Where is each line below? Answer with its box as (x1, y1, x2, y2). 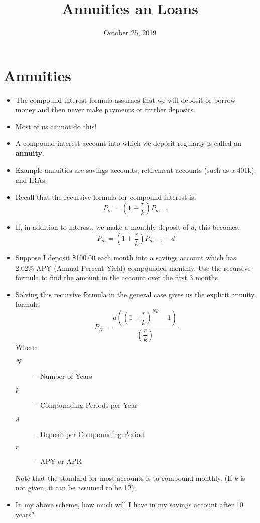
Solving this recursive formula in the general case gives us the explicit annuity (15, 289, 255, 299)
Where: (15, 341, 38, 352)
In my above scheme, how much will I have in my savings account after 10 (15, 499, 243, 509)
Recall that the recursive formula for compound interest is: (15, 191, 196, 202)
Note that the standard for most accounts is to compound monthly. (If (15, 472, 232, 483)
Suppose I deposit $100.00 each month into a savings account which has (15, 252, 236, 263)
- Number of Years (35, 371, 92, 381)
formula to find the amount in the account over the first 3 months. (15, 272, 220, 283)
